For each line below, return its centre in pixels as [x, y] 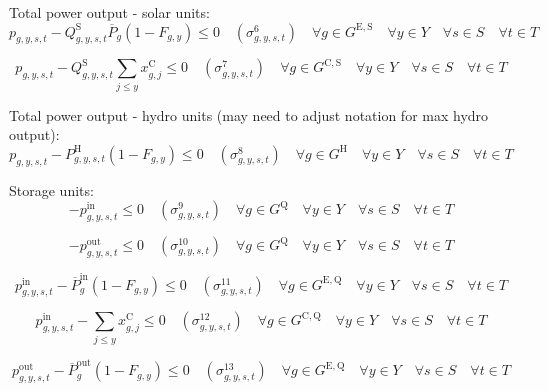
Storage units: [51, 189]
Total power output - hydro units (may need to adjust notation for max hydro [249, 114]
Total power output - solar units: [109, 12]
